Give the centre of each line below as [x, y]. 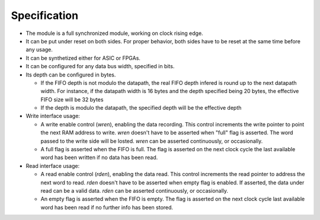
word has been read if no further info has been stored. [107, 207]
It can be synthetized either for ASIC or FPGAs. [83, 58]
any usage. [39, 50]
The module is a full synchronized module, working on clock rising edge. [115, 33]
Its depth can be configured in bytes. [71, 75]
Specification [45, 15]
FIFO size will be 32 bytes [72, 99]
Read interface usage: [53, 165]
